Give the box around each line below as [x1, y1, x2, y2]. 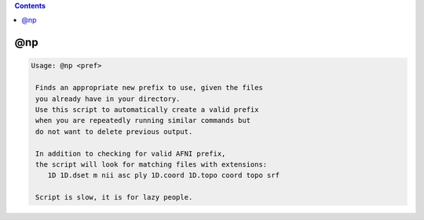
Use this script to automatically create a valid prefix [35, 105, 259, 114]
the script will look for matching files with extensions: [35, 160, 268, 168]
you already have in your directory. [35, 94, 181, 103]
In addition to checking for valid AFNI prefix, [35, 149, 226, 158]
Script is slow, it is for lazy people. [35, 193, 193, 202]
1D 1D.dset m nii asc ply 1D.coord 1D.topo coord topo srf [47, 171, 280, 180]
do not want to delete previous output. [35, 127, 193, 136]
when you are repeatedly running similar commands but [35, 116, 251, 125]
